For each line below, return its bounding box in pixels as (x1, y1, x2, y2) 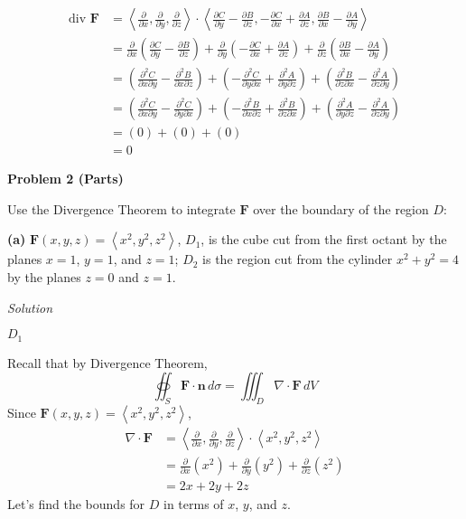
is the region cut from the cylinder (202, 250, 393, 269)
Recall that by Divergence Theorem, (7, 353, 208, 372)
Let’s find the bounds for (7, 495, 145, 514)
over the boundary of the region (253, 199, 429, 218)
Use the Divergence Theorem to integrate (7, 199, 236, 218)
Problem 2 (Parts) (7, 169, 124, 188)
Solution (7, 297, 53, 316)
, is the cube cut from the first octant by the (200, 230, 447, 249)
